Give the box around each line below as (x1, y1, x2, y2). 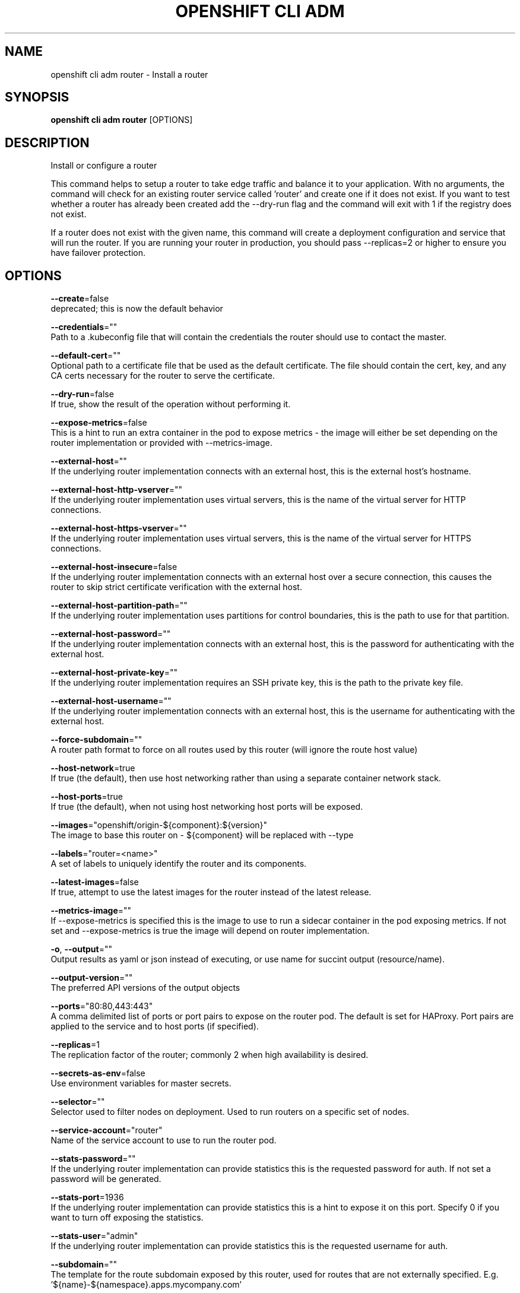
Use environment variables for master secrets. (50, 1078, 232, 1089)
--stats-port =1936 (50, 1192, 124, 1203)
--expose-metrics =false (50, 417, 147, 428)
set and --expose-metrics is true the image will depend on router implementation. (50, 926, 370, 936)
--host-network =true (50, 763, 135, 774)
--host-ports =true (50, 791, 123, 802)
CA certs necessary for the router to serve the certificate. (50, 370, 275, 381)
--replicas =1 (50, 1040, 100, 1050)
